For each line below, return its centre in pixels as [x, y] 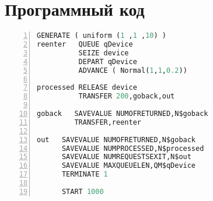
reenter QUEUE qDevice [85, 44]
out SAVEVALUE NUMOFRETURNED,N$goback [116, 140]
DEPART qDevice [108, 61]
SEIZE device [104, 53]
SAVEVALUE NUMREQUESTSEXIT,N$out [126, 157]
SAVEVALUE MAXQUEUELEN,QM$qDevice [129, 166]
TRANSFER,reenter [108, 122]
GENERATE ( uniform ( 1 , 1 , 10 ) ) [102, 36]
